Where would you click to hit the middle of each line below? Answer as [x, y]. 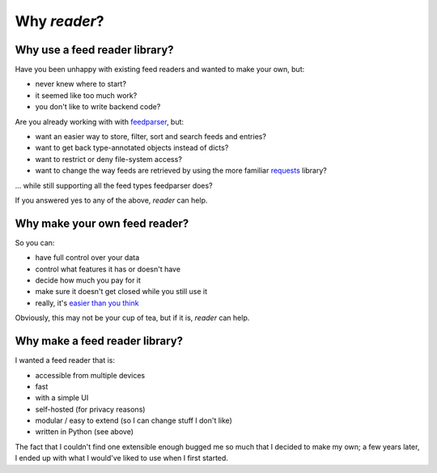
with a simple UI [62, 398]
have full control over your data [87, 258]
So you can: [35, 242]
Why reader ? [59, 21]
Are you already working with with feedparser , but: [100, 121]
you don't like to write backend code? [98, 107]
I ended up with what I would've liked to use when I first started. [121, 458]
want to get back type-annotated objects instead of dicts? [132, 148]
